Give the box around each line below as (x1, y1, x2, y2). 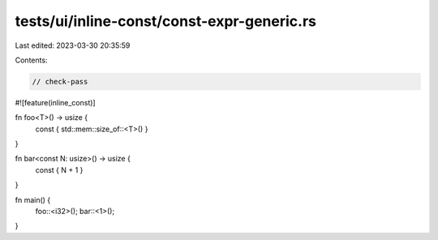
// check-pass (32, 77, 88, 86)
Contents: (15, 55, 48, 65)
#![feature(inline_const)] (15, 97, 97, 107)
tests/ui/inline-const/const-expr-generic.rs (15, 12, 316, 30)
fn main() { (15, 195, 51, 204)
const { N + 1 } (35, 165, 84, 174)
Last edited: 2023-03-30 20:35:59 (15, 41, 131, 50)
